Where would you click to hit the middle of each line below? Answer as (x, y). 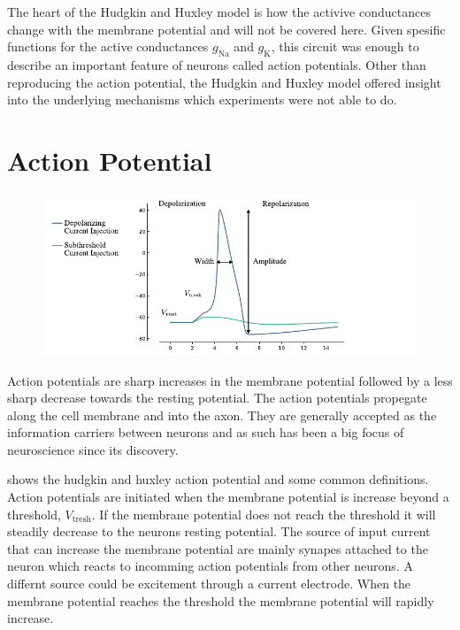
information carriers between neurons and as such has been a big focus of (206, 432)
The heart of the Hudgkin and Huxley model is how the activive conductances (219, 12)
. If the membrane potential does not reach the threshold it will (264, 514)
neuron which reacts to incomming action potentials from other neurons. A (210, 566)
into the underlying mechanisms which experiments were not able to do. (202, 100)
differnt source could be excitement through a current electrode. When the (209, 584)
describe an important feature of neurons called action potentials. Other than (217, 64)
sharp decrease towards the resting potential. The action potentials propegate (217, 398)
